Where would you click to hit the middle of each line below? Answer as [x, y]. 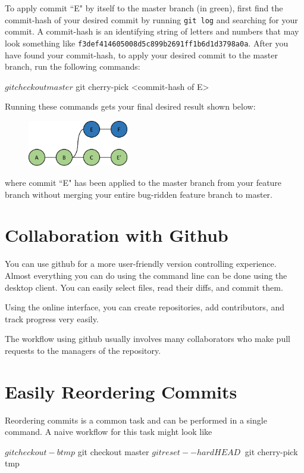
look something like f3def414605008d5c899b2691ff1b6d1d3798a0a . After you [147, 43]
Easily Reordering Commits [121, 391]
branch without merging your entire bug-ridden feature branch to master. [139, 194]
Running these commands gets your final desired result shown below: [130, 106]
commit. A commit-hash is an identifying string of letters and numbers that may [152, 31]
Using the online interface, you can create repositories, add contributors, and [145, 307]
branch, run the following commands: [73, 66]
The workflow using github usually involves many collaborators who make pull [148, 339]
